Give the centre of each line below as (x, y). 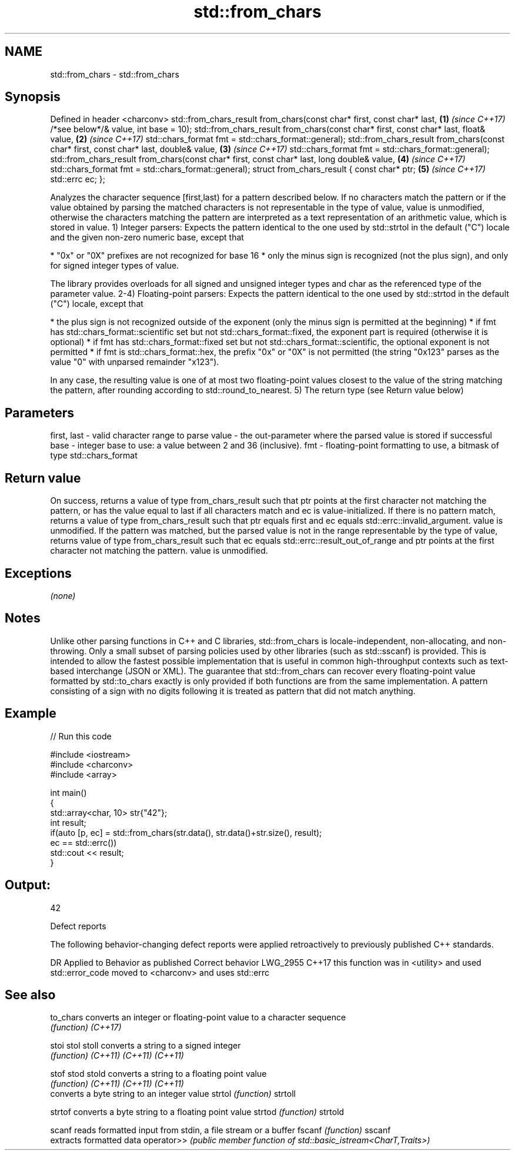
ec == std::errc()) (83, 842)
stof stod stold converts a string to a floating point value (158, 1074)
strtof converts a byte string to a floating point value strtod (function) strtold (197, 1112)
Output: (28, 885)
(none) (63, 595)
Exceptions (38, 573)
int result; (68, 822)
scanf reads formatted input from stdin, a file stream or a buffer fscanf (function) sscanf (220, 1130)
